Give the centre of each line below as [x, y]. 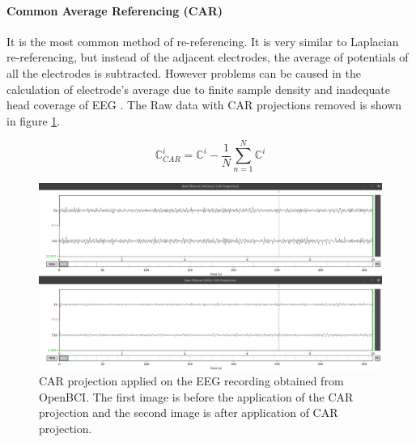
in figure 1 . [34, 120]
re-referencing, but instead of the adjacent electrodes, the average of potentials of [208, 57]
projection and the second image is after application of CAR [189, 412]
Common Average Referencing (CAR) [115, 10]
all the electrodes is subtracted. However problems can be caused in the [184, 72]
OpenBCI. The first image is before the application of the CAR [196, 396]
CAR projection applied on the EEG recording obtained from [191, 381]
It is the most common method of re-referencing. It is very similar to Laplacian [203, 41]
